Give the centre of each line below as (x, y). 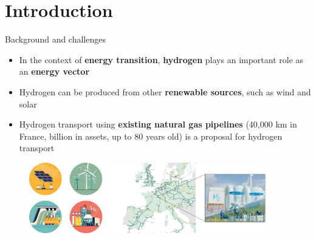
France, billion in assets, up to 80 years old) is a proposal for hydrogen (151, 136)
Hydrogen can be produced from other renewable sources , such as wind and (165, 91)
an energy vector (54, 71)
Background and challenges (55, 39)
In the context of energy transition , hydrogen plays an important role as (161, 59)
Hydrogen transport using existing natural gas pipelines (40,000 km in (158, 124)
